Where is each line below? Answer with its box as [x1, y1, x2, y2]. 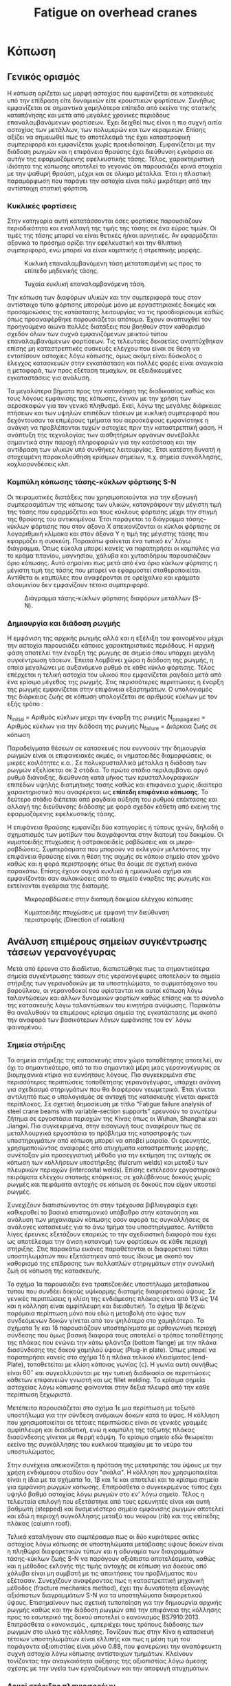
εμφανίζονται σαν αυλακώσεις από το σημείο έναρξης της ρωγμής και [7, 875, 211, 883]
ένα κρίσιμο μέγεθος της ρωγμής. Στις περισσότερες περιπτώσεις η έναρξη [7, 677, 224, 686]
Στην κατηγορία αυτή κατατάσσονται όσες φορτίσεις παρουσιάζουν [7, 217, 203, 225]
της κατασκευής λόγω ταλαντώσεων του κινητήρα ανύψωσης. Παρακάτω [7, 1001, 221, 1009]
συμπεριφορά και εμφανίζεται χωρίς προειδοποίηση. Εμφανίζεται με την [7, 140, 215, 149]
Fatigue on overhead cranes [34, 5, 197, 21]
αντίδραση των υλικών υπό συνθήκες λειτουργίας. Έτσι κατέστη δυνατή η [7, 446, 221, 454]
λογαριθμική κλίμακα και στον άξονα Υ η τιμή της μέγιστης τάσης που [7, 529, 208, 538]
